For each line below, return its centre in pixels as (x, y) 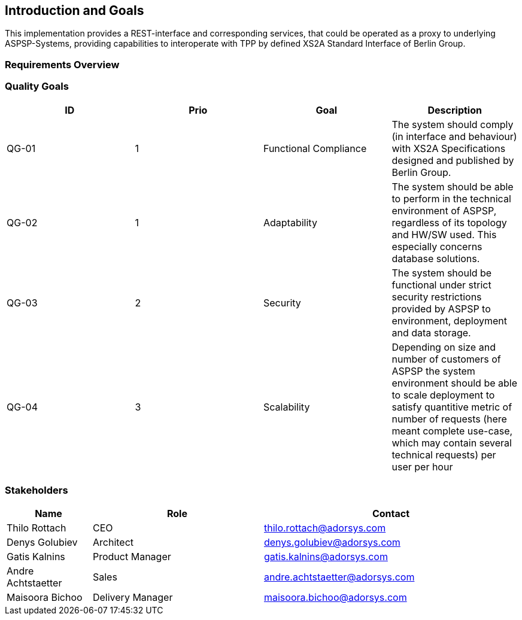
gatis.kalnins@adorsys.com (326, 557)
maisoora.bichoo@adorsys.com (335, 598)
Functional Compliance (315, 148)
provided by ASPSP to (441, 309)
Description (455, 110)
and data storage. (431, 332)
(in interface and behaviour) (454, 136)
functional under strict (441, 285)
